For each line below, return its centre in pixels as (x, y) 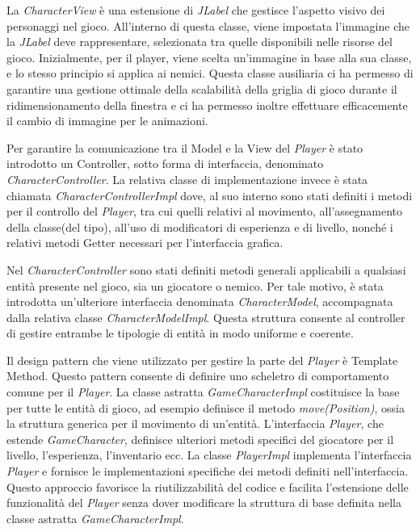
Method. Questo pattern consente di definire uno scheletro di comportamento (198, 376)
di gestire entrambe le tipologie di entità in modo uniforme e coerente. (180, 333)
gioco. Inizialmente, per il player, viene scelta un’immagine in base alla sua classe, (209, 57)
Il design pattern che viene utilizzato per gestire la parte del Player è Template (202, 360)
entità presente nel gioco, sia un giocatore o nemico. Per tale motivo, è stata (195, 285)
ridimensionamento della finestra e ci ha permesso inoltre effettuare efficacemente (207, 105)
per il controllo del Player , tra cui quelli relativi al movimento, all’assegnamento (205, 211)
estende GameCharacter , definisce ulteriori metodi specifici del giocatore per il (200, 439)
